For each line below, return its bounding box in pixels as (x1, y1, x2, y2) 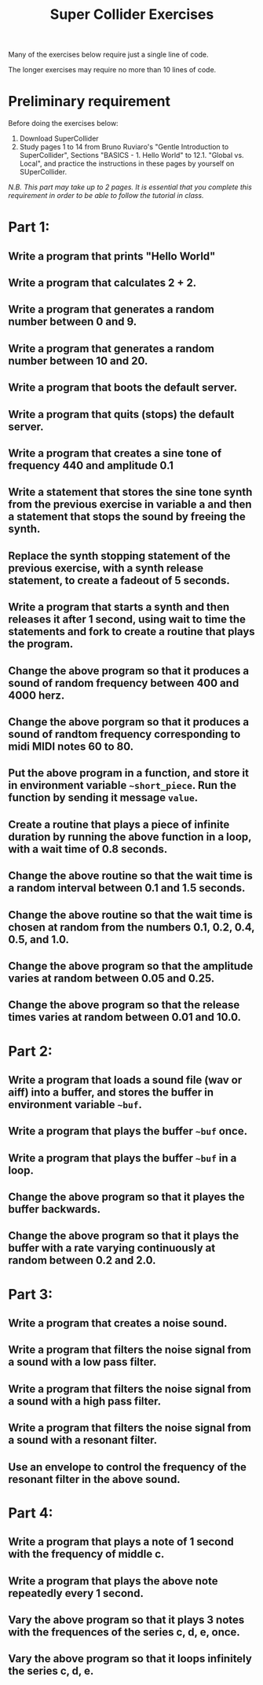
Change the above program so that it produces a (8, 664, 250, 677)
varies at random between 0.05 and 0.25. (8, 971, 215, 985)
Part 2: (8, 1042, 53, 1060)
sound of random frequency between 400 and (8, 676, 239, 689)
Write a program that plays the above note (8, 1574, 218, 1588)
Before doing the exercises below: (8, 119, 119, 128)
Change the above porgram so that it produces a (8, 715, 250, 729)
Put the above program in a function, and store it (8, 766, 250, 780)
